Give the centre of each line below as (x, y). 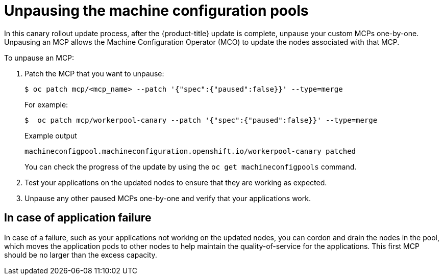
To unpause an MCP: (39, 58)
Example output (51, 135)
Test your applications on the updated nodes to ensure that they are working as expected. (176, 182)
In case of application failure (78, 218)
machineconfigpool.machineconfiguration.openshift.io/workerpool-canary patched (190, 151)
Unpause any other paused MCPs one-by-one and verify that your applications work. (168, 198)
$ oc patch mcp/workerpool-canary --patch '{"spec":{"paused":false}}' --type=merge (201, 120)
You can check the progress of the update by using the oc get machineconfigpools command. (191, 166)
